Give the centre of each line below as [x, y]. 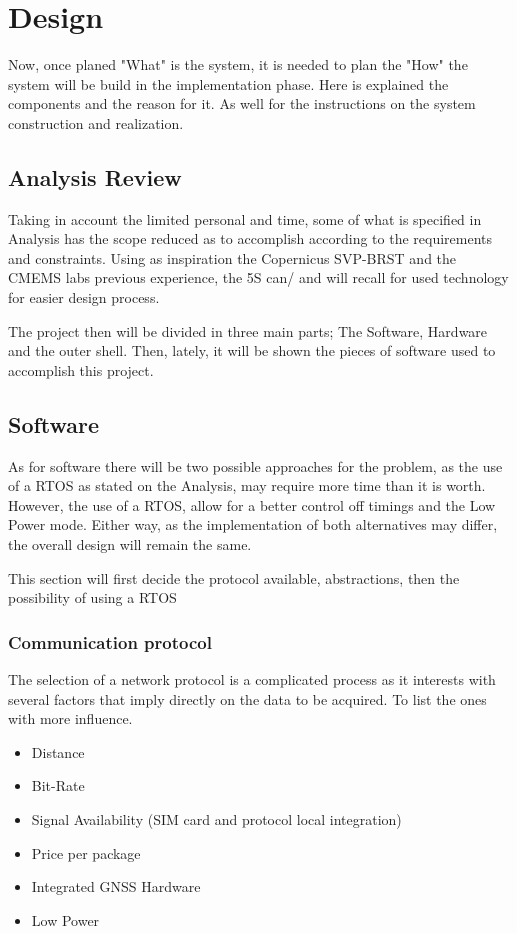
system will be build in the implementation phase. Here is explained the [228, 83]
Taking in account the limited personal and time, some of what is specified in [245, 218]
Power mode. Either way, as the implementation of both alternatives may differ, [253, 524]
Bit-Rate [58, 785]
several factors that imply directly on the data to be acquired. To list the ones [247, 698]
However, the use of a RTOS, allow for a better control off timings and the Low [252, 504]
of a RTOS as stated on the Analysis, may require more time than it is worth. [247, 485]
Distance [58, 751]
